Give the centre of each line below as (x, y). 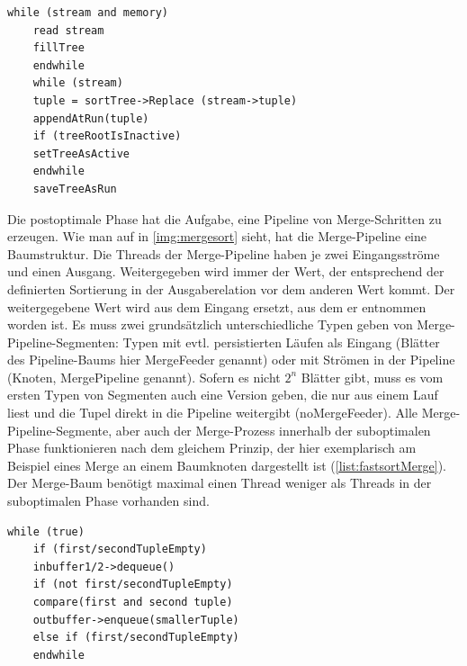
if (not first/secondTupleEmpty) (133, 585)
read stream (68, 30)
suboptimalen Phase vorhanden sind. (108, 501)
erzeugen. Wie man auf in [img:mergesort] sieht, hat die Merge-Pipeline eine (217, 236)
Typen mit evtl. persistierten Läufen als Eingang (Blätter (281, 342)
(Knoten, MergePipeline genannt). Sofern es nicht (144, 377)
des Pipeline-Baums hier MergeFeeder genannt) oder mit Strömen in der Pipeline (231, 360)
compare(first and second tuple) (133, 602)
